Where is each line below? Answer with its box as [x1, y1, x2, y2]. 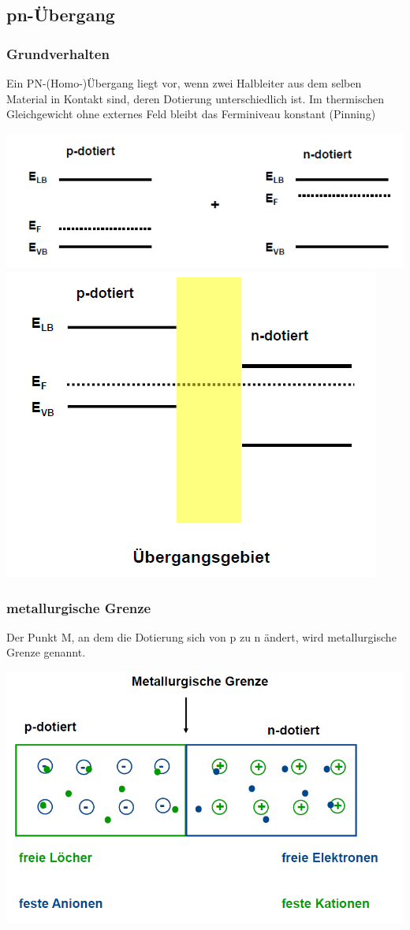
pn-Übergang [6, 2, 115, 27]
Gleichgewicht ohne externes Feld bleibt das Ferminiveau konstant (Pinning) [6, 106, 376, 122]
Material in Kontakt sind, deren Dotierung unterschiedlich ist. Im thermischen [6, 90, 385, 106]
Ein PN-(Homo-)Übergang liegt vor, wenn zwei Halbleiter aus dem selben [6, 75, 362, 91]
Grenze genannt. [6, 644, 86, 660]
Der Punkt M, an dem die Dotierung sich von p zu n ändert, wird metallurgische [6, 628, 397, 645]
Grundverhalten [6, 43, 110, 63]
